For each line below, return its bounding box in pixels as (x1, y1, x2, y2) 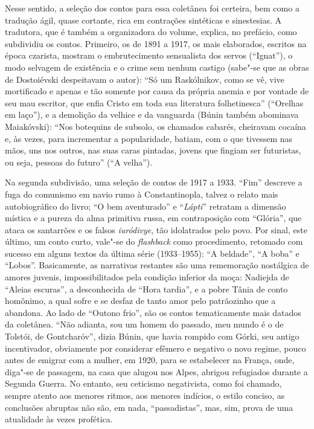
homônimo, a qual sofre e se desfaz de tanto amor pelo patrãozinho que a (5, 294, 276, 307)
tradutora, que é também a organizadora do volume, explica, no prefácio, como (5, 25, 297, 38)
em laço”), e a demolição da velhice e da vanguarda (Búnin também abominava (5, 108, 299, 121)
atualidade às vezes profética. (5, 413, 113, 425)
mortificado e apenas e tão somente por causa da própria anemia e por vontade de (5, 85, 309, 97)
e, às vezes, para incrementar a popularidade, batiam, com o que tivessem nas (5, 132, 293, 144)
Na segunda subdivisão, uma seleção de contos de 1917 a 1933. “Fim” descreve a (5, 176, 303, 189)
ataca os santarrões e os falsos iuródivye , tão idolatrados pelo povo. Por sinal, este (5, 223, 307, 236)
